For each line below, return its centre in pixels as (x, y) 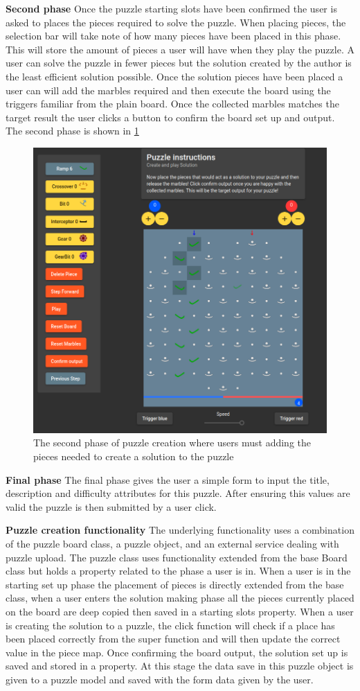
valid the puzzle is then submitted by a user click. (111, 506)
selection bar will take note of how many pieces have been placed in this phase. (173, 36)
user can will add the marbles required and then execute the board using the (168, 90)
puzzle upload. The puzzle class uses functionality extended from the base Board (177, 557)
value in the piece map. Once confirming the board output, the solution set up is (177, 652)
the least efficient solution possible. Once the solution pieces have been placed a (174, 76)
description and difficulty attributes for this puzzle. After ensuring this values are (178, 493)
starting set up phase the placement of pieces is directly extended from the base (175, 584)
